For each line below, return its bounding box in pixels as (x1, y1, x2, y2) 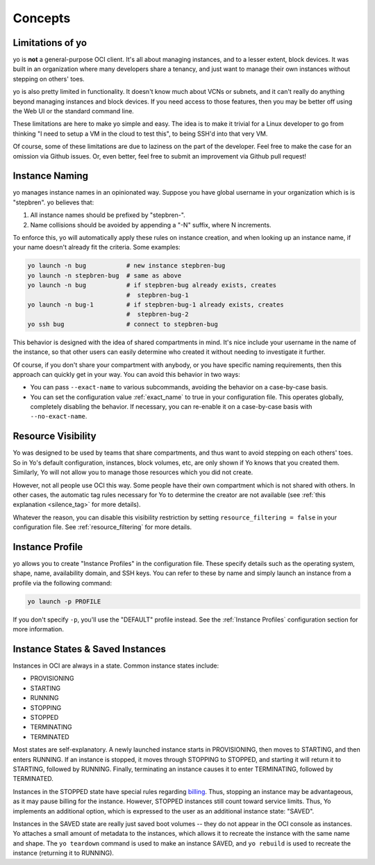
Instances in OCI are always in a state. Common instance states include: (12, 661, 219, 670)
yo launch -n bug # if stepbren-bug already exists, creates (27, 282, 277, 289)
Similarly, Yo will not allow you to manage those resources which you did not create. (12, 468, 253, 476)
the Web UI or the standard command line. (12, 107, 135, 115)
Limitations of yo (12, 37, 87, 49)
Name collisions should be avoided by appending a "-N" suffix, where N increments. (30, 220, 272, 229)
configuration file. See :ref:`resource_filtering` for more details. (12, 523, 192, 531)
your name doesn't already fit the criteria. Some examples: (12, 243, 181, 252)
